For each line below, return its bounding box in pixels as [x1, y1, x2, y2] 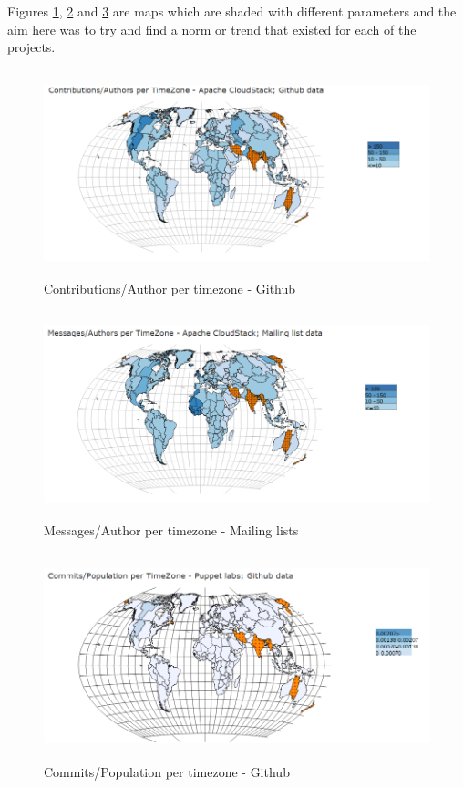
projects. [7, 37, 56, 57]
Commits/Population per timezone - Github [44, 762, 290, 782]
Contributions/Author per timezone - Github [44, 279, 296, 298]
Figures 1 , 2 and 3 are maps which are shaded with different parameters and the [7, 2, 457, 20]
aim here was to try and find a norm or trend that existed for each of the [7, 19, 417, 38]
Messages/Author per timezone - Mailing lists [44, 521, 299, 540]
